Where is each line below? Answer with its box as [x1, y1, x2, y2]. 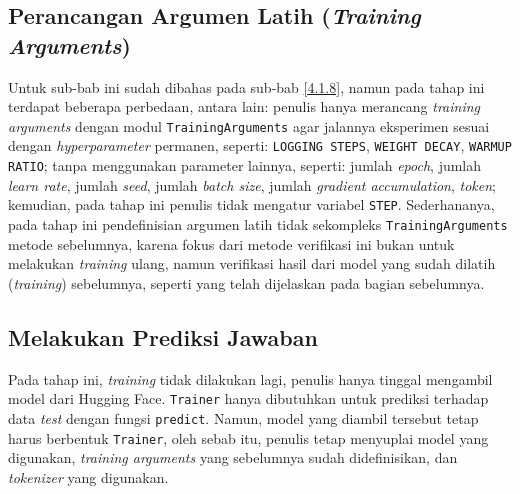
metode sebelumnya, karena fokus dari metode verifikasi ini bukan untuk [8, 233, 455, 254]
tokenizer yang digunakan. [8, 466, 169, 487]
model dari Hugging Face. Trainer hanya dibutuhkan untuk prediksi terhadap [8, 388, 489, 409]
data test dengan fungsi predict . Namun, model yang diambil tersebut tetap [8, 407, 479, 428]
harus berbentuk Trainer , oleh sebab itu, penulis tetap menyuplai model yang [8, 427, 489, 448]
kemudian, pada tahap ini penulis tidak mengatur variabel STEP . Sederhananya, [8, 194, 495, 215]
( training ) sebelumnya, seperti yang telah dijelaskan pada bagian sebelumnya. [8, 272, 485, 293]
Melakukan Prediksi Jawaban [8, 321, 318, 352]
